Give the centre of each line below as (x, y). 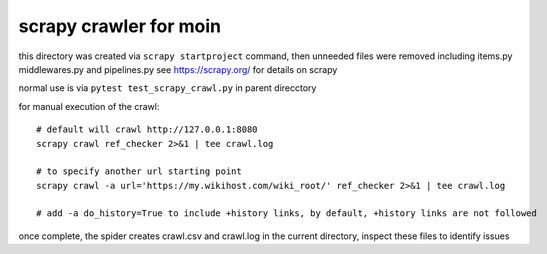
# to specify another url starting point (139, 171)
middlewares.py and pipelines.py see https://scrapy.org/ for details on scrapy (178, 69)
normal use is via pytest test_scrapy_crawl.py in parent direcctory (167, 88)
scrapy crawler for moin (120, 26)
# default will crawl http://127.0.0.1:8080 (147, 129)
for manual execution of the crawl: (89, 106)
